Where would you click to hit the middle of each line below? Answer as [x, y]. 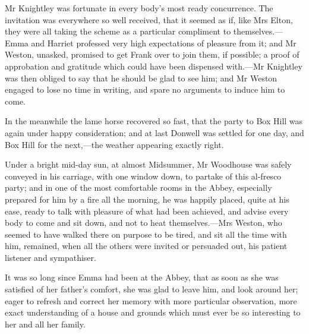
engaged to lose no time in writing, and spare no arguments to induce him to [145, 89]
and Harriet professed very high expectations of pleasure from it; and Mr [164, 42]
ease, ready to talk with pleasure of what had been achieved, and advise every [147, 211]
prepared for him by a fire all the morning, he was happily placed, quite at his [147, 199]
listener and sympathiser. [51, 257]
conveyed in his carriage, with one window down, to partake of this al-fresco [143, 176]
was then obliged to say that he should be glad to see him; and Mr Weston [141, 78]
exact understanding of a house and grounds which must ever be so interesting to [153, 312]
